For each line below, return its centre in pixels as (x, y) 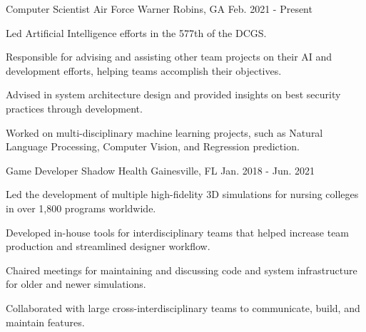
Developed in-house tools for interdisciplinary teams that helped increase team (178, 232)
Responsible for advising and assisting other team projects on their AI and (169, 57)
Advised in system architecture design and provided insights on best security (173, 94)
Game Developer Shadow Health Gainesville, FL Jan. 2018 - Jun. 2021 (161, 170)
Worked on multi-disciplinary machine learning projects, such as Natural (164, 132)
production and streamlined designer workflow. (108, 246)
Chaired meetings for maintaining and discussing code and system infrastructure (182, 270)
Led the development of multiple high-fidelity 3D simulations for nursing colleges (182, 194)
